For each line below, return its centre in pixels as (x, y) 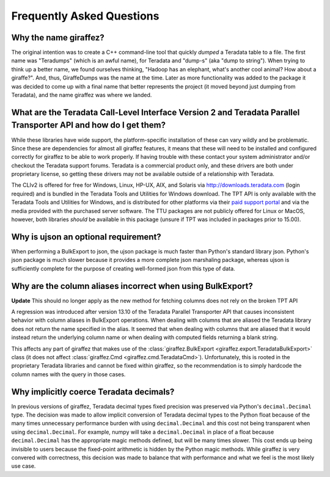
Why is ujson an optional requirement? (86, 237)
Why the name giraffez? (58, 38)
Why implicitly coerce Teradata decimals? (93, 392)
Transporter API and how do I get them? (89, 125)
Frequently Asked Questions (85, 16)
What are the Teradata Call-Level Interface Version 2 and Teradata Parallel (156, 112)
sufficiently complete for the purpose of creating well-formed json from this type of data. (123, 268)
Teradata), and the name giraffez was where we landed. (82, 95)
